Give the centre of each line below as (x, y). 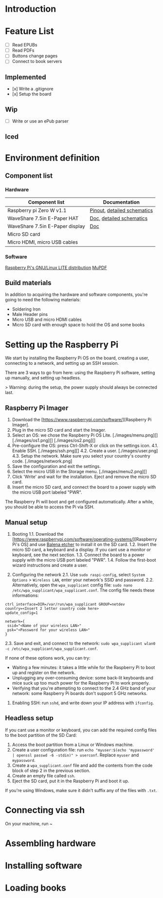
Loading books (36, 888)
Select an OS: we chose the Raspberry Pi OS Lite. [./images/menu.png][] (85, 435)
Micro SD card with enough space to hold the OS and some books (78, 325)
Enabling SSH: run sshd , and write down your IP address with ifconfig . (83, 703)
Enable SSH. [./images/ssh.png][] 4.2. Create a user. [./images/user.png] (85, 451)
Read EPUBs (25, 45)
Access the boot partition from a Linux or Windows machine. (73, 744)
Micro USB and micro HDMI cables (47, 320)
